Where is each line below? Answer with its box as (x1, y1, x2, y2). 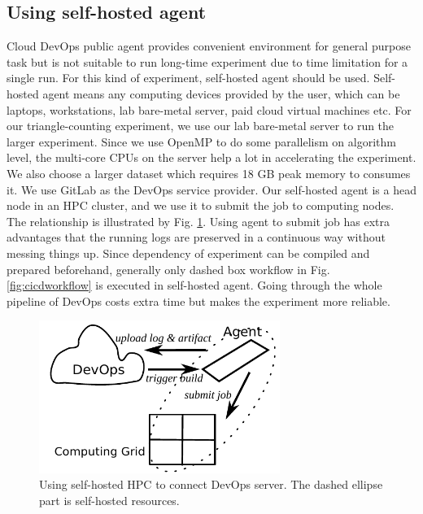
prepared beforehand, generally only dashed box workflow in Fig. (7, 260, 330, 277)
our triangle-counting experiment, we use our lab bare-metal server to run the (7, 117, 395, 134)
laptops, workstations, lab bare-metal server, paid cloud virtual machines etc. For (7, 101, 412, 118)
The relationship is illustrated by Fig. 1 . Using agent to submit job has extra (7, 212, 390, 229)
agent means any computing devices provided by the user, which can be (42, 85, 400, 102)
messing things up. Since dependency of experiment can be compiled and (7, 244, 370, 261)
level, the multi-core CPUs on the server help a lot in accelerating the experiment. (7, 149, 416, 166)
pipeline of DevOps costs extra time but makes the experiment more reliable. (7, 292, 390, 309)
